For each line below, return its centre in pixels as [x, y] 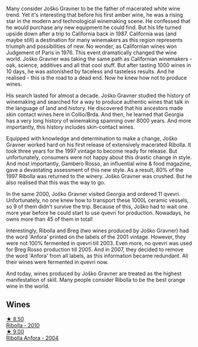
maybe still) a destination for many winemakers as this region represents [95, 40]
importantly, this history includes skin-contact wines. [70, 127]
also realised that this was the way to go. [56, 182]
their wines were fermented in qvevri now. [57, 262]
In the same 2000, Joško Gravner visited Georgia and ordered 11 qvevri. [93, 194]
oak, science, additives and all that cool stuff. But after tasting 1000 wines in [99, 65]
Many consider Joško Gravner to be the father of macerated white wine [93, 9]
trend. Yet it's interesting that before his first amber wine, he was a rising [95, 15]
